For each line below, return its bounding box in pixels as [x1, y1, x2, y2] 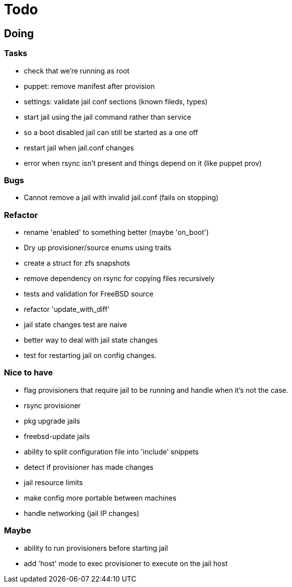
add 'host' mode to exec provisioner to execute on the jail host [24, 559, 228, 568]
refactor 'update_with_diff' [24, 305, 110, 314]
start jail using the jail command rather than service [24, 112, 191, 121]
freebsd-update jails [24, 432, 90, 440]
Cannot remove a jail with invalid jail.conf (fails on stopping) [24, 193, 219, 202]
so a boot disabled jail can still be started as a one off [24, 128, 198, 137]
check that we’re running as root [24, 66, 130, 75]
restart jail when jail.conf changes [24, 143, 134, 152]
